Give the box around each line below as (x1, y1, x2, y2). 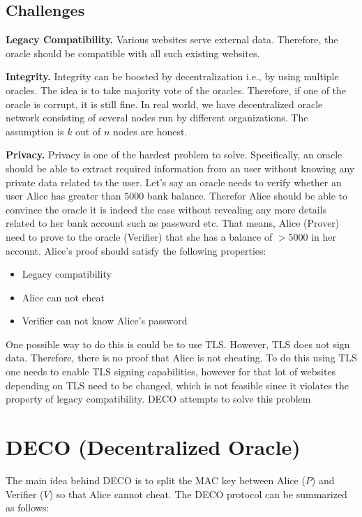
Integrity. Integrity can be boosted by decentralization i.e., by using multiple (6, 69, 339, 84)
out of (75, 123, 101, 138)
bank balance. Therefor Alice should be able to (146, 188, 348, 203)
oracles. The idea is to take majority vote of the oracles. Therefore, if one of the (6, 82, 347, 97)
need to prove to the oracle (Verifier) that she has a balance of (6, 229, 273, 243)
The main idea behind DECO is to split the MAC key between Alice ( (6, 472, 306, 487)
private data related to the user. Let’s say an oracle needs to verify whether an (6, 174, 342, 189)
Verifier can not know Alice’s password (22, 313, 188, 328)
